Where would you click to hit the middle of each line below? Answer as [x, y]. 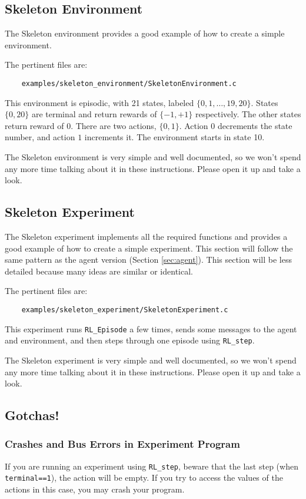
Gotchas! [32, 415]
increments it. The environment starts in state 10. [174, 137]
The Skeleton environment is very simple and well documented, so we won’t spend [153, 157]
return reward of [34, 125]
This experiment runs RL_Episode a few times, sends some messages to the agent [151, 328]
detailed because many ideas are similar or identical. [99, 271]
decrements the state [255, 125]
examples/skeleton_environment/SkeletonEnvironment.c [129, 83]
